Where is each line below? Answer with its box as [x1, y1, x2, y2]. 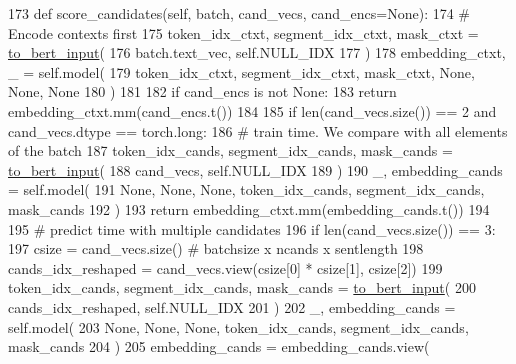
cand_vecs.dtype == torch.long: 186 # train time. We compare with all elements [8, 120, 508, 141]
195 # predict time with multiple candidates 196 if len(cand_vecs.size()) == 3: [8, 218, 496, 239]
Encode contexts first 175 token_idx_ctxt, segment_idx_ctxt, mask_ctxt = [8, 22, 479, 43]
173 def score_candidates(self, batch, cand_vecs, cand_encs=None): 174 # [8, 3, 471, 23]
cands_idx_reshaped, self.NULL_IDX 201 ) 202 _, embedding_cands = [8, 296, 456, 317]
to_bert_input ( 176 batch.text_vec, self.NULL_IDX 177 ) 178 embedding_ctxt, [8, 42, 506, 63]
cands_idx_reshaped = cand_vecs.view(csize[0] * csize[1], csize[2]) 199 [8, 257, 443, 278]
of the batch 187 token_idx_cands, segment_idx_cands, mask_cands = [8, 140, 453, 161]
